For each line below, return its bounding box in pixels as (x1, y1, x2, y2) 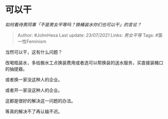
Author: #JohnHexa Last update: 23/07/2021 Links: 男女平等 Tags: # (17, 32, 158, 38)
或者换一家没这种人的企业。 (5, 76, 63, 82)
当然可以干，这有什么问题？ (5, 49, 63, 55)
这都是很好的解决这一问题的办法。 (5, 97, 76, 103)
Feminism (26, 38, 47, 44)
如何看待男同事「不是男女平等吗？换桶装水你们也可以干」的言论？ (5, 21, 141, 27)
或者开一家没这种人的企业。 (5, 87, 63, 93)
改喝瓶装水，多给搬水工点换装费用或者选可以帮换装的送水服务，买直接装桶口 (5, 59, 163, 65)
